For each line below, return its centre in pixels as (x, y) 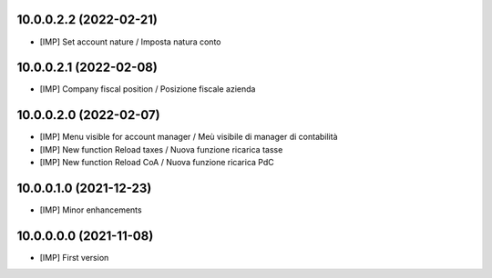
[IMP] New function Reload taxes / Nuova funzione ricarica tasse (161, 149)
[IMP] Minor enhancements (91, 210)
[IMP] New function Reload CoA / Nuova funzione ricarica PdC (157, 163)
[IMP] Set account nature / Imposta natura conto (130, 42)
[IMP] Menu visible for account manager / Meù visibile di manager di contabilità (189, 137)
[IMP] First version (74, 257)
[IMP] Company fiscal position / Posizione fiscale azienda (148, 89)
